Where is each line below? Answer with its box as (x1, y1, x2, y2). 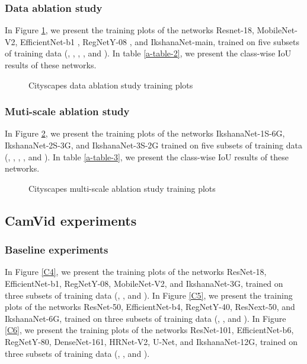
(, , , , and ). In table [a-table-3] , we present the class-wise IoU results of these (5, 150, 289, 163)
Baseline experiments (5, 242, 108, 257)
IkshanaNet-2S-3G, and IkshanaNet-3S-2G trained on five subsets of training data (5, 139, 302, 151)
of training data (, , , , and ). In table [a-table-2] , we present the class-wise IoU (5, 47, 292, 59)
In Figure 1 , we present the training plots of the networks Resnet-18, (5, 24, 254, 36)
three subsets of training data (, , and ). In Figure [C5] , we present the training (5, 289, 293, 301)
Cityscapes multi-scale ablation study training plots (28, 182, 216, 194)
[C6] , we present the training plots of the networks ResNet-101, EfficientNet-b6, (5, 324, 294, 336)
